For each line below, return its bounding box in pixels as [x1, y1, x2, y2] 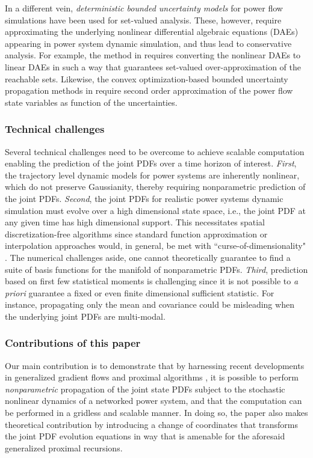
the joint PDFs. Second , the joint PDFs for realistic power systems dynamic [5, 192, 284, 204]
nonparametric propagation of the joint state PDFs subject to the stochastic [5, 382, 285, 395]
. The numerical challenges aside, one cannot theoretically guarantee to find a [5, 251, 291, 263]
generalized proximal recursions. [5, 441, 123, 454]
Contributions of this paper [5, 335, 141, 350]
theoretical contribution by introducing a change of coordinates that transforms [5, 418, 299, 430]
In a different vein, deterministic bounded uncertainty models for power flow [5, 2, 283, 14]
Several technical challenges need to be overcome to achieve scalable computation [5, 145, 305, 157]
